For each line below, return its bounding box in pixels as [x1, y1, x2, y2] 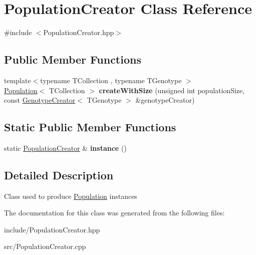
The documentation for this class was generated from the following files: [4, 207, 225, 218]
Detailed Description [4, 167, 114, 182]
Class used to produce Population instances [4, 190, 137, 201]
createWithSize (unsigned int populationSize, [99, 85, 245, 95]
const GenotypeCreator [4, 95, 76, 105]
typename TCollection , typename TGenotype [40, 75, 182, 85]
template [4, 75, 31, 85]
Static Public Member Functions [4, 119, 176, 135]
